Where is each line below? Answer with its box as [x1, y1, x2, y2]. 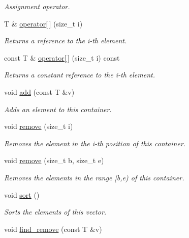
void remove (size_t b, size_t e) [4, 155, 104, 166]
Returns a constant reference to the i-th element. [4, 69, 155, 80]
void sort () [4, 189, 40, 200]
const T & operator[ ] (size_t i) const [4, 52, 120, 63]
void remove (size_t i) [4, 121, 73, 131]
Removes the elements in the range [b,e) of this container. [4, 172, 184, 182]
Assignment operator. [4, 1, 70, 11]
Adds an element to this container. [4, 103, 112, 114]
